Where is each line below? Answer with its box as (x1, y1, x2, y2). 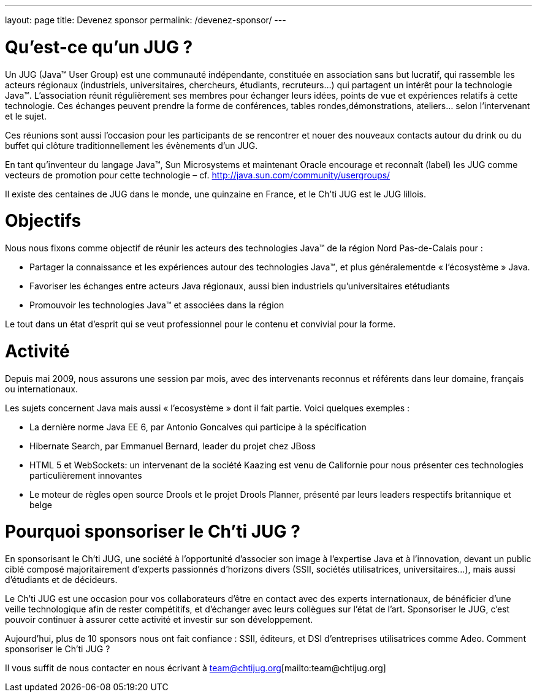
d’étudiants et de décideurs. (5, 574, 118, 585)
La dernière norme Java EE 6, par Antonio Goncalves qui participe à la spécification (29, 421, 367, 432)
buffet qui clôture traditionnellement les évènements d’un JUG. (5, 140, 258, 151)
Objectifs (5, 210, 82, 232)
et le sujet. (5, 110, 47, 121)
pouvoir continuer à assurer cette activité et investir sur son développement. (5, 614, 313, 625)
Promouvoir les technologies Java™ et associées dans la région (29, 300, 284, 310)
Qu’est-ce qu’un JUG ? (5, 36, 193, 58)
